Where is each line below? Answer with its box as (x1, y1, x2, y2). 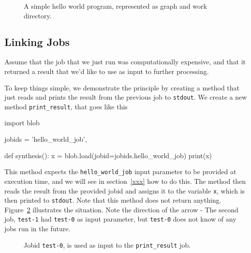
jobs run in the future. (4, 223, 71, 234)
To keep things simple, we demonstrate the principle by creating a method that (4, 82, 240, 92)
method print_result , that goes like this (4, 101, 128, 111)
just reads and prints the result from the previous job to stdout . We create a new (4, 92, 247, 102)
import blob (4, 118, 40, 128)
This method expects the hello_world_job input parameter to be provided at (4, 166, 236, 177)
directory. (24, 10, 52, 20)
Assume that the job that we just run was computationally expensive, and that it (4, 57, 246, 67)
